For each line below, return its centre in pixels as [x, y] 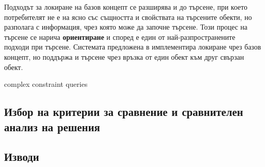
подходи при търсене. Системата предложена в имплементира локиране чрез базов [133, 47]
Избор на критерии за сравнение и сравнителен [124, 112]
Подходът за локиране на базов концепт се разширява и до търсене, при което [126, 7]
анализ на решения [52, 126]
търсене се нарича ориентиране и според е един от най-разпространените [120, 37]
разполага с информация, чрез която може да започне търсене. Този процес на [126, 27]
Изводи [22, 157]
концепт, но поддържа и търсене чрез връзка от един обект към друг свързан [124, 56]
